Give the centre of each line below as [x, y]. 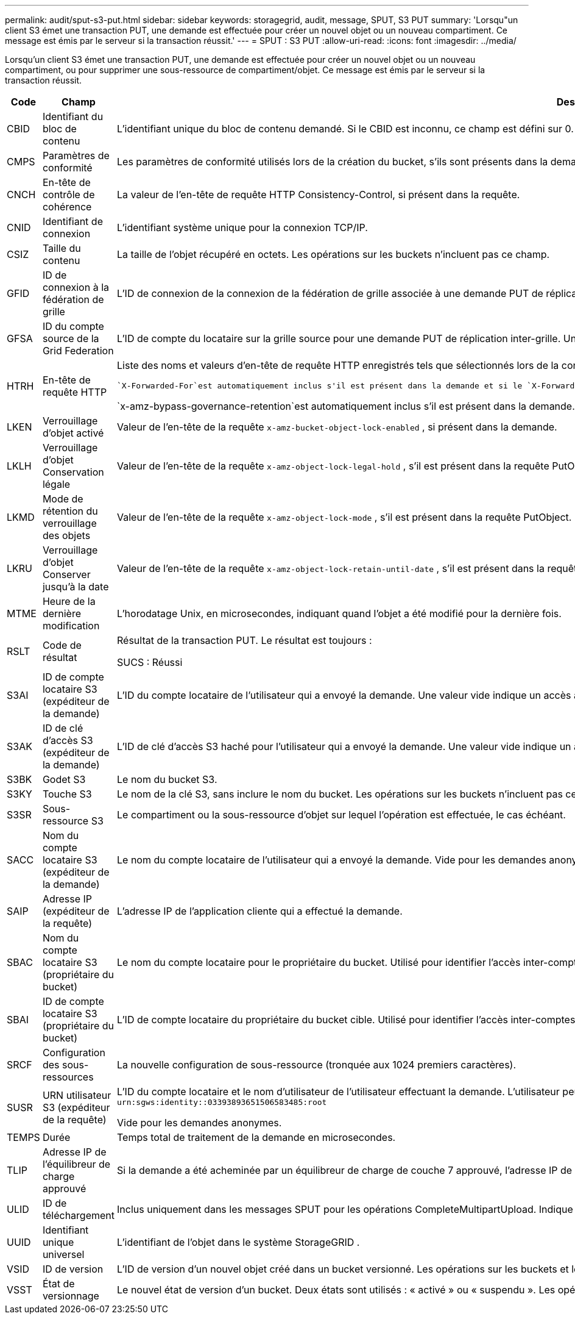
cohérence [67, 207]
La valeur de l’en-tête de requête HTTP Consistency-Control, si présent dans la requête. [319, 195]
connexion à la [76, 287]
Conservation [73, 472]
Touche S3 [67, 794]
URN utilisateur [77, 1095]
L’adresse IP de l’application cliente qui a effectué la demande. [260, 911]
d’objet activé [73, 433]
